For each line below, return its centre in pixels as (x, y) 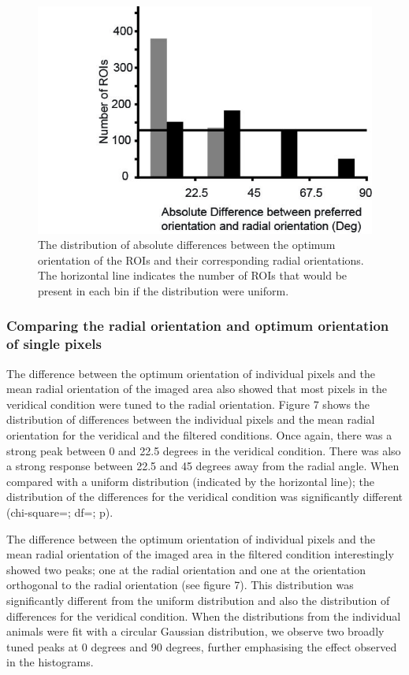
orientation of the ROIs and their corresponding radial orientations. (201, 260)
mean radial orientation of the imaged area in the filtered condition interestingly (200, 554)
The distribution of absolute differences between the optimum (187, 245)
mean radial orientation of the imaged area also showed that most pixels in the (197, 389)
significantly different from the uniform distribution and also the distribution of (198, 601)
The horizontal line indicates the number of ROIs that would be (193, 275)
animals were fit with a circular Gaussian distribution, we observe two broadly (195, 631)
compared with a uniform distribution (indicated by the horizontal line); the (190, 481)
